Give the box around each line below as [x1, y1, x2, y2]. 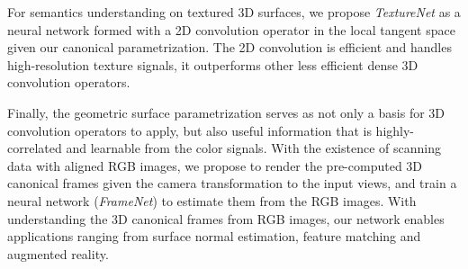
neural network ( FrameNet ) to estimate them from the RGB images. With [7, 191, 417, 210]
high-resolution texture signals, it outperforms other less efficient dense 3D [7, 55, 418, 74]
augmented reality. [7, 244, 109, 263]
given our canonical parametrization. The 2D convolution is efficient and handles [7, 38, 452, 57]
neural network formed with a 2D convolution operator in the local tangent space [7, 20, 455, 39]
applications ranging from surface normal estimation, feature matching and [7, 227, 421, 246]
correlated [7, 139, 62, 157]
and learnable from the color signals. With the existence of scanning [66, 139, 441, 157]
